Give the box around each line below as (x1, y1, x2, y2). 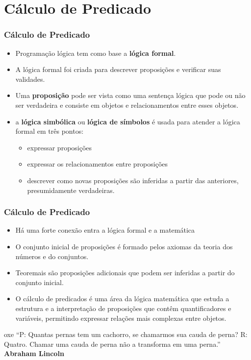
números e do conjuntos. (15, 251, 89, 261)
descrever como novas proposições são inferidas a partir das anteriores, (27, 175, 239, 185)
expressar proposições (27, 142, 92, 152)
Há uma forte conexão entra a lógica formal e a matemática (15, 225, 195, 235)
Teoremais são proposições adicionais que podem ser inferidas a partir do (15, 267, 235, 278)
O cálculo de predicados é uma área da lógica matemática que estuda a (15, 293, 229, 304)
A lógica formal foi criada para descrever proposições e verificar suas (15, 64, 221, 74)
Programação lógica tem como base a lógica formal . (15, 48, 176, 58)
